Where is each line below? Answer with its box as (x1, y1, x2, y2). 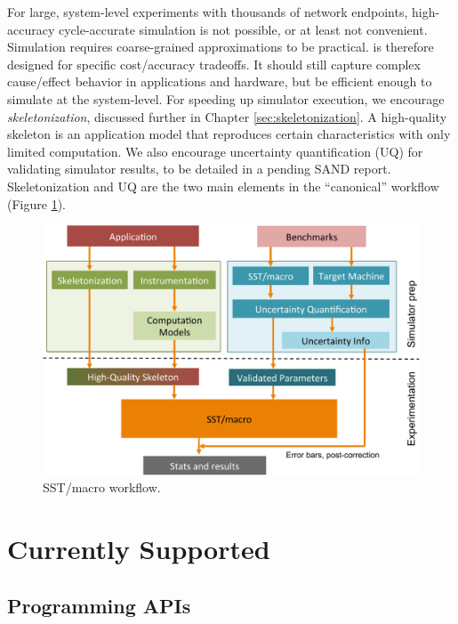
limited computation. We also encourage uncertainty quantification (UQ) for (7, 142, 423, 160)
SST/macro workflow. (43, 478, 161, 497)
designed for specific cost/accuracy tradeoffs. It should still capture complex (7, 54, 421, 73)
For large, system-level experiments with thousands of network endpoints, (7, 3, 408, 20)
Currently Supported (7, 531, 270, 567)
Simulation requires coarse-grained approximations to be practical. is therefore (7, 37, 434, 56)
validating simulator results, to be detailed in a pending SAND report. (7, 159, 391, 178)
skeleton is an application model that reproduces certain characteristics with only (7, 125, 451, 143)
